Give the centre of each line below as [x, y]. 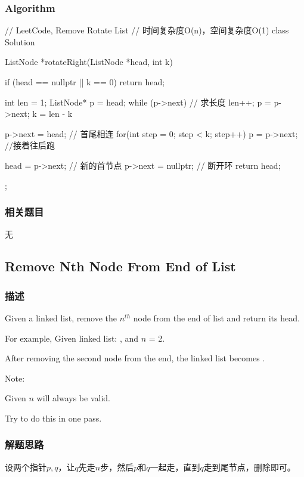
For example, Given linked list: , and [72, 338]
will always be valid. [73, 398]
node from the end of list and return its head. [216, 318]
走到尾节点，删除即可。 [249, 467]
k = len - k [52, 114]
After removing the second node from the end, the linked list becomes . [135, 358]
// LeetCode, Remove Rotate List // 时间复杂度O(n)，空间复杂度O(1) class [147, 30]
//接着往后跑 [30, 145]
